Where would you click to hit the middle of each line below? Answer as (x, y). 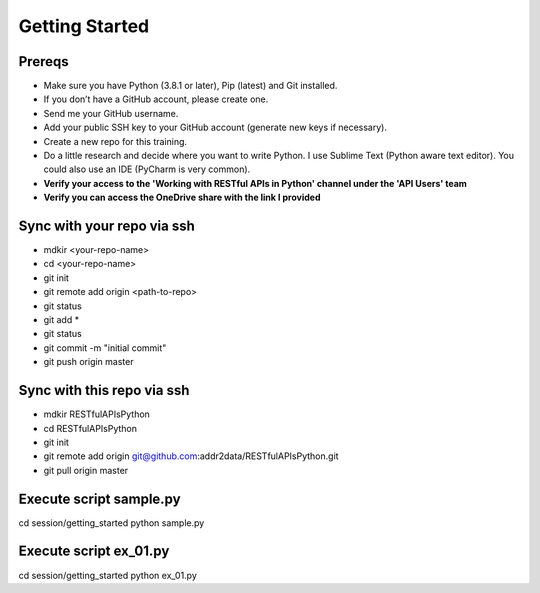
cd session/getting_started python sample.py (111, 522)
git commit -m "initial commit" (105, 347)
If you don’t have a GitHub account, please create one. (156, 99)
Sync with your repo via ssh (106, 226)
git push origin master (88, 362)
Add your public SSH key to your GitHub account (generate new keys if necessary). (215, 127)
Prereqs (43, 61)
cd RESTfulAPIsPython (90, 428)
